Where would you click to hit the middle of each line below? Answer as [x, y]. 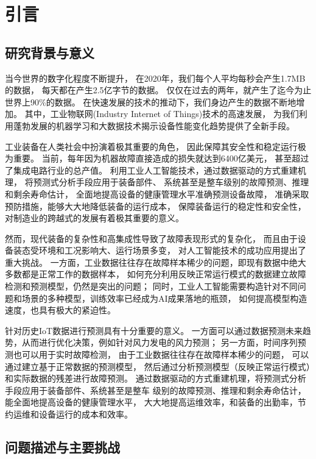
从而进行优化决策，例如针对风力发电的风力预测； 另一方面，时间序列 [160, 342]
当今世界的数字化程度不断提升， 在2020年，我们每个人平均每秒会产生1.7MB [155, 78]
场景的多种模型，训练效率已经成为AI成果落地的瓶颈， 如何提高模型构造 [164, 298]
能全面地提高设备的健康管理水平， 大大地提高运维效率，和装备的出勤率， [151, 402]
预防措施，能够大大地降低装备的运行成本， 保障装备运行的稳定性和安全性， [156, 206]
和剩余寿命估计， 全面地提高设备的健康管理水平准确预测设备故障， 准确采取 [157, 194]
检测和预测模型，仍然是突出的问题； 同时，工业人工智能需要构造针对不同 [151, 286]
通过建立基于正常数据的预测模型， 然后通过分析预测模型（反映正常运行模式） [158, 366]
